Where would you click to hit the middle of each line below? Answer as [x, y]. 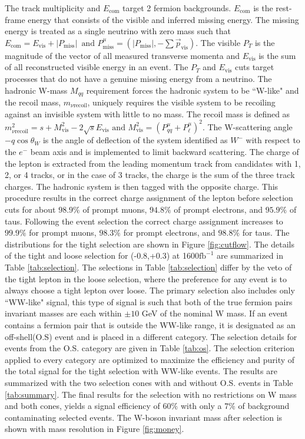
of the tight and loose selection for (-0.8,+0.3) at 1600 [102, 255]
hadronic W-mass [36, 90]
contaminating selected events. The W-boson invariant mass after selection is [144, 417]
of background [264, 406]
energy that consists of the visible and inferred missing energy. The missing [163, 19]
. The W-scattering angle [247, 126]
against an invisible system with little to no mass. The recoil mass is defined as [147, 113]
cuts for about [30, 209]
